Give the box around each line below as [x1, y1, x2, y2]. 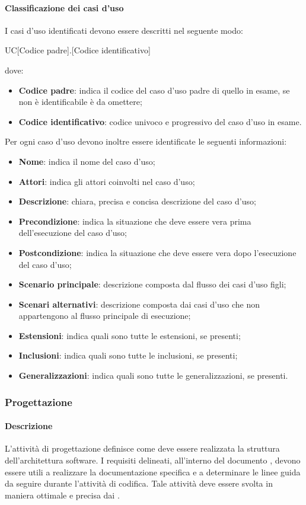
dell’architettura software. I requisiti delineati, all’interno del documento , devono [5, 453, 301, 466]
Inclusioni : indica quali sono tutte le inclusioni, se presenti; [18, 349, 238, 362]
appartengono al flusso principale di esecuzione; [18, 309, 191, 322]
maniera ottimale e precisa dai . [5, 488, 120, 501]
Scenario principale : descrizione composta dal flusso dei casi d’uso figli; [18, 278, 286, 290]
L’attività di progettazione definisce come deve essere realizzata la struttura [5, 442, 280, 455]
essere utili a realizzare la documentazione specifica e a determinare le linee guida [5, 465, 301, 478]
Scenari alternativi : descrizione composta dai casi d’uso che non [18, 298, 260, 310]
